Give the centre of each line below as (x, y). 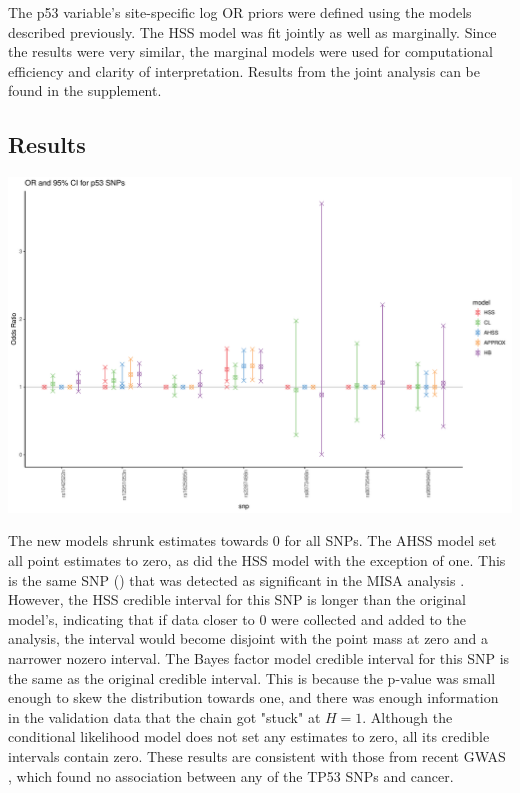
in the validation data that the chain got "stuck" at (164, 716)
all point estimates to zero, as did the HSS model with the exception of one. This (257, 560)
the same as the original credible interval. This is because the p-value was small (252, 677)
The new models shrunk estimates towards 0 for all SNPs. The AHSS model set (252, 540)
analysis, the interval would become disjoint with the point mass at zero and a (248, 638)
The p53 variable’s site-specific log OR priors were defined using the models (240, 12)
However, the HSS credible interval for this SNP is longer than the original (237, 599)
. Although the (407, 716)
